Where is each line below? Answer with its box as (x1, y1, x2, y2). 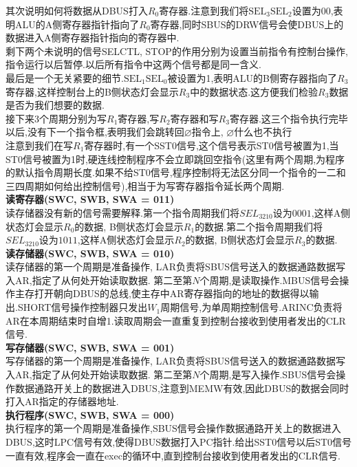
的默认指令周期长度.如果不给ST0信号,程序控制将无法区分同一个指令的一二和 (6, 165, 346, 180)
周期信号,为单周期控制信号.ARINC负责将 (160, 300, 343, 314)
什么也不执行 (234, 124, 292, 139)
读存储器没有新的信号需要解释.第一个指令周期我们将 (6, 205, 239, 219)
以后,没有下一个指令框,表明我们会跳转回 (6, 124, 184, 139)
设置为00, (292, 3, 334, 17)
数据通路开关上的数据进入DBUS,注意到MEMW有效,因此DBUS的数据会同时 (14, 380, 349, 395)
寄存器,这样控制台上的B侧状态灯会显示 (6, 84, 179, 98)
